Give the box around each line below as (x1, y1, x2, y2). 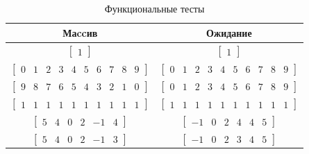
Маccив (62, 25, 98, 40)
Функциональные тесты (104, 1, 205, 15)
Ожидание (206, 25, 252, 40)
